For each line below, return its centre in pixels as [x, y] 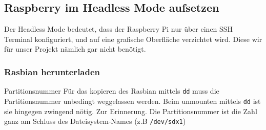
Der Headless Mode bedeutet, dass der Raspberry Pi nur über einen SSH [119, 29]
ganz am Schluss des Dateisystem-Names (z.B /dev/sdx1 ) [95, 121]
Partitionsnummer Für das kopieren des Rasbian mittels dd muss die [112, 91]
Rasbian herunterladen [52, 71]
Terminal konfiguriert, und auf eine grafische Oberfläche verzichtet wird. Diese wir [133, 39]
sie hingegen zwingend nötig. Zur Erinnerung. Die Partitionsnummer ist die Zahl [131, 111]
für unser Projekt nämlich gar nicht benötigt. [75, 49]
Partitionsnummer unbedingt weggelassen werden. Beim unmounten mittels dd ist [132, 101]
